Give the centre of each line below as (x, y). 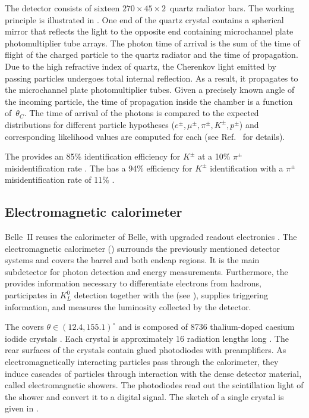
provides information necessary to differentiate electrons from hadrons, (133, 283)
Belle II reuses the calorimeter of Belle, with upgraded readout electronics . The (151, 237)
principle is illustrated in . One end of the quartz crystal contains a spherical (144, 19)
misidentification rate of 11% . (60, 180)
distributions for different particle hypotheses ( (90, 124)
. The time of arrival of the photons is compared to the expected (141, 113)
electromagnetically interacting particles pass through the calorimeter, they (142, 362)
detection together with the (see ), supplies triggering (171, 295)
